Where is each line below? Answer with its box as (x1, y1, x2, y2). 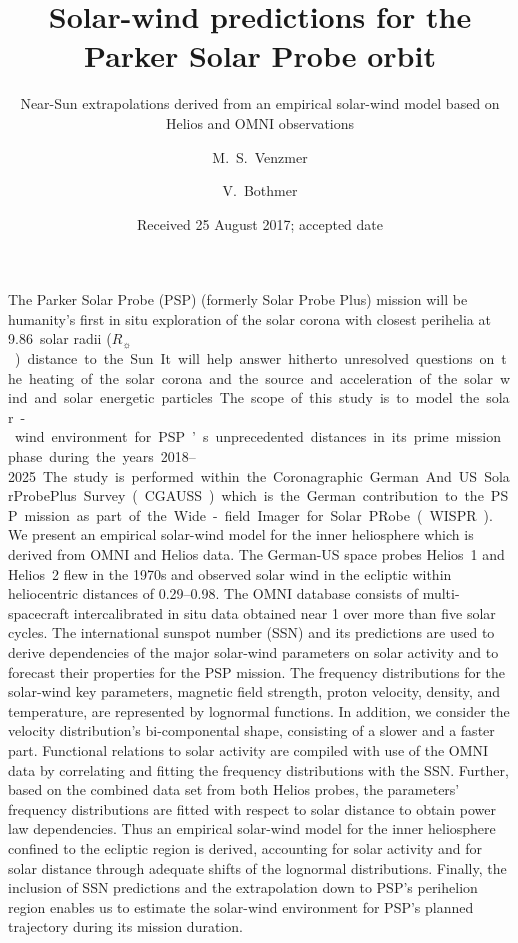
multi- (422, 583, 460, 604)
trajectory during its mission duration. (8, 916, 243, 937)
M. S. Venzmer (212, 146, 308, 167)
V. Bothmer (222, 180, 298, 201)
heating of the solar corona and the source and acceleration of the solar (28, 367, 494, 388)
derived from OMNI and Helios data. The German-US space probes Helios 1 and (8, 544, 505, 564)
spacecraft (8, 602, 70, 623)
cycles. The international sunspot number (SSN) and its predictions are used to (8, 622, 495, 643)
